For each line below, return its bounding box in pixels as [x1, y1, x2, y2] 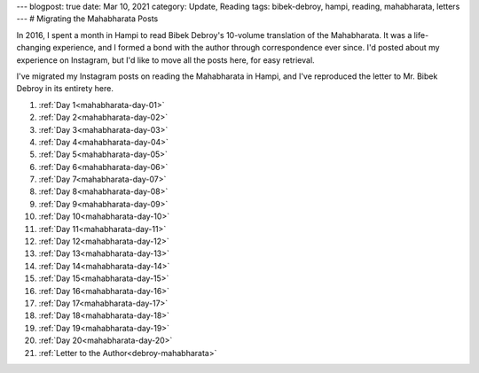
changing [16, 43, 51, 53]
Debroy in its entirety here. [16, 83, 114, 94]
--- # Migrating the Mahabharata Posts [16, 13, 159, 24]
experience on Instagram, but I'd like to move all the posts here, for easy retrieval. [16, 54, 315, 66]
